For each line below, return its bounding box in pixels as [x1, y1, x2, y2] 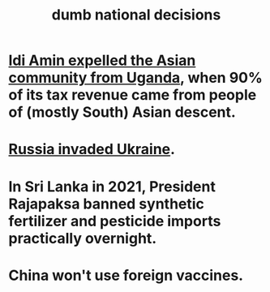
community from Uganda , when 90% [8, 69, 264, 87]
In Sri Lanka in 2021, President [8, 177, 216, 195]
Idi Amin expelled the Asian [8, 51, 196, 70]
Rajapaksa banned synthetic [8, 195, 205, 213]
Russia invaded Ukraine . [8, 140, 176, 159]
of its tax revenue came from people [8, 86, 257, 105]
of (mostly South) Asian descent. [8, 103, 237, 122]
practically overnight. [8, 229, 157, 247]
